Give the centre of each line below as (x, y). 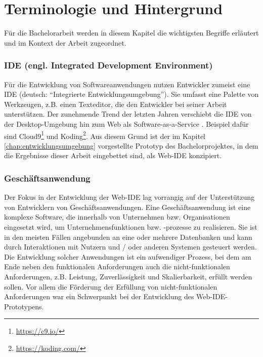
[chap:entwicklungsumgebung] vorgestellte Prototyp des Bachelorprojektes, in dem (131, 145)
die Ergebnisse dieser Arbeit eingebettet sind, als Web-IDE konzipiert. (113, 155)
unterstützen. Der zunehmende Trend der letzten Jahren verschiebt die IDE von (128, 114)
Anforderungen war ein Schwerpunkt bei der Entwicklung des (99, 296)
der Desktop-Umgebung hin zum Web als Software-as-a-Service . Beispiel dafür (126, 123)
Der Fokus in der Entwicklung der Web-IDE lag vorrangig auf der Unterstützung (129, 197)
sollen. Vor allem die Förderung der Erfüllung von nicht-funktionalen (111, 286)
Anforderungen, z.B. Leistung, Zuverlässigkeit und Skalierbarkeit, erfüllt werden (128, 276)
